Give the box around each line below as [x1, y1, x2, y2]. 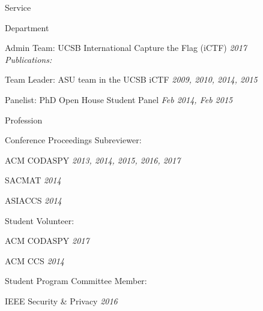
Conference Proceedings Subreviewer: [5, 134, 142, 146]
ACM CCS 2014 [5, 254, 65, 267]
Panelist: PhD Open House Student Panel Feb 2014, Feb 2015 [5, 93, 233, 105]
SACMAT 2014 [5, 174, 61, 186]
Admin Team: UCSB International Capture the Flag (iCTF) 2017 [5, 41, 247, 54]
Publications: [5, 53, 52, 65]
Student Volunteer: [5, 214, 74, 227]
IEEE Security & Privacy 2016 [5, 294, 118, 307]
